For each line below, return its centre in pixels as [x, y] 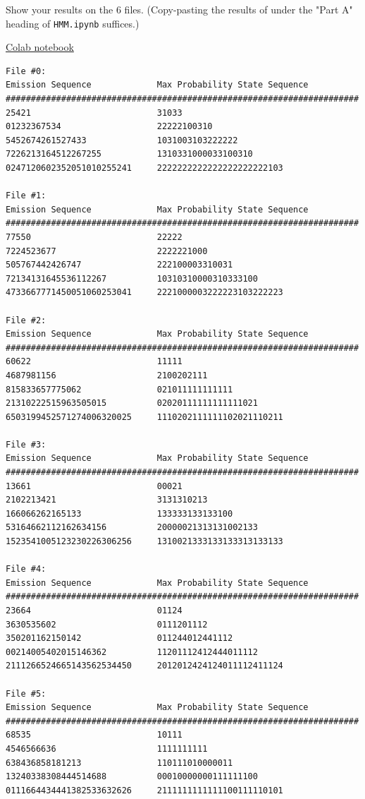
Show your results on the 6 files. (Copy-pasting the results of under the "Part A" [179, 9]
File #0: [26, 71]
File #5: [26, 693]
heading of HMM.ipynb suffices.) [73, 23]
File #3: [26, 444]
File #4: [26, 569]
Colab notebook [40, 47]
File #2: [26, 320]
